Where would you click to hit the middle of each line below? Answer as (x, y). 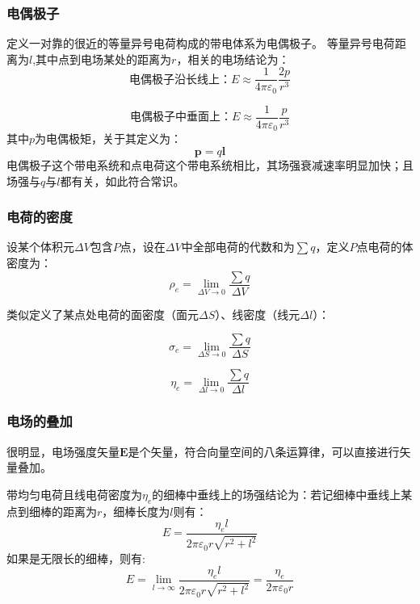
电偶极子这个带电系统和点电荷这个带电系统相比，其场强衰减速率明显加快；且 (210, 165)
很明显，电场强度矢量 (63, 451)
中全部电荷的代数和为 (238, 247)
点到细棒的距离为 (52, 511)
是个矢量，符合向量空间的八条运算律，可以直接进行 (264, 451)
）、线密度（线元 (258, 314)
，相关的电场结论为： (233, 59)
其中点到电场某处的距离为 (104, 59)
